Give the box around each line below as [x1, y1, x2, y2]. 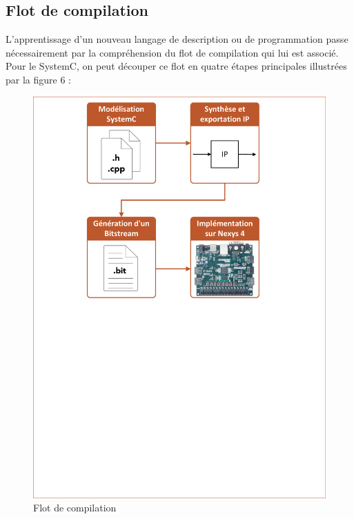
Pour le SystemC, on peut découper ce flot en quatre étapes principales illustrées [6, 59, 347, 73]
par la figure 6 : [6, 72, 71, 86]
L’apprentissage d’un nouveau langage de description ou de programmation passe [6, 32, 348, 46]
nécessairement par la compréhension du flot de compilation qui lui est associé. [6, 45, 339, 59]
